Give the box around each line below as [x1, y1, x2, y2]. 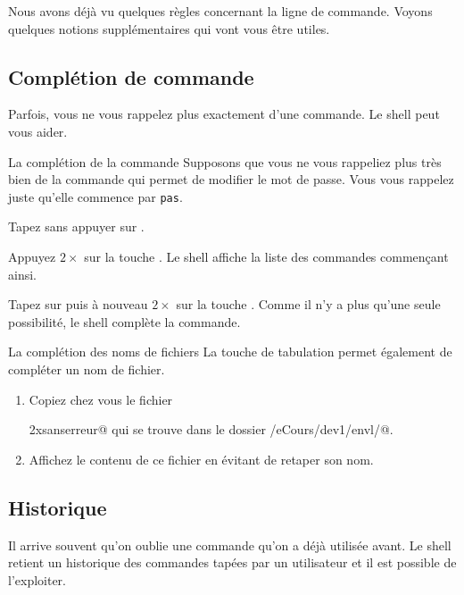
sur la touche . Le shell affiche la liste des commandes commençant [84, 247, 449, 266]
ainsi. [8, 264, 37, 283]
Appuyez [8, 247, 56, 266]
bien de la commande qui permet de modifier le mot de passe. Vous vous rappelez [8, 170, 454, 189]
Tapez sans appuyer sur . [8, 217, 145, 236]
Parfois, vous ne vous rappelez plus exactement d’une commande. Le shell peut [8, 105, 440, 123]
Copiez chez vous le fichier [29, 390, 173, 408]
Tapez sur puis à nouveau [8, 295, 148, 314]
